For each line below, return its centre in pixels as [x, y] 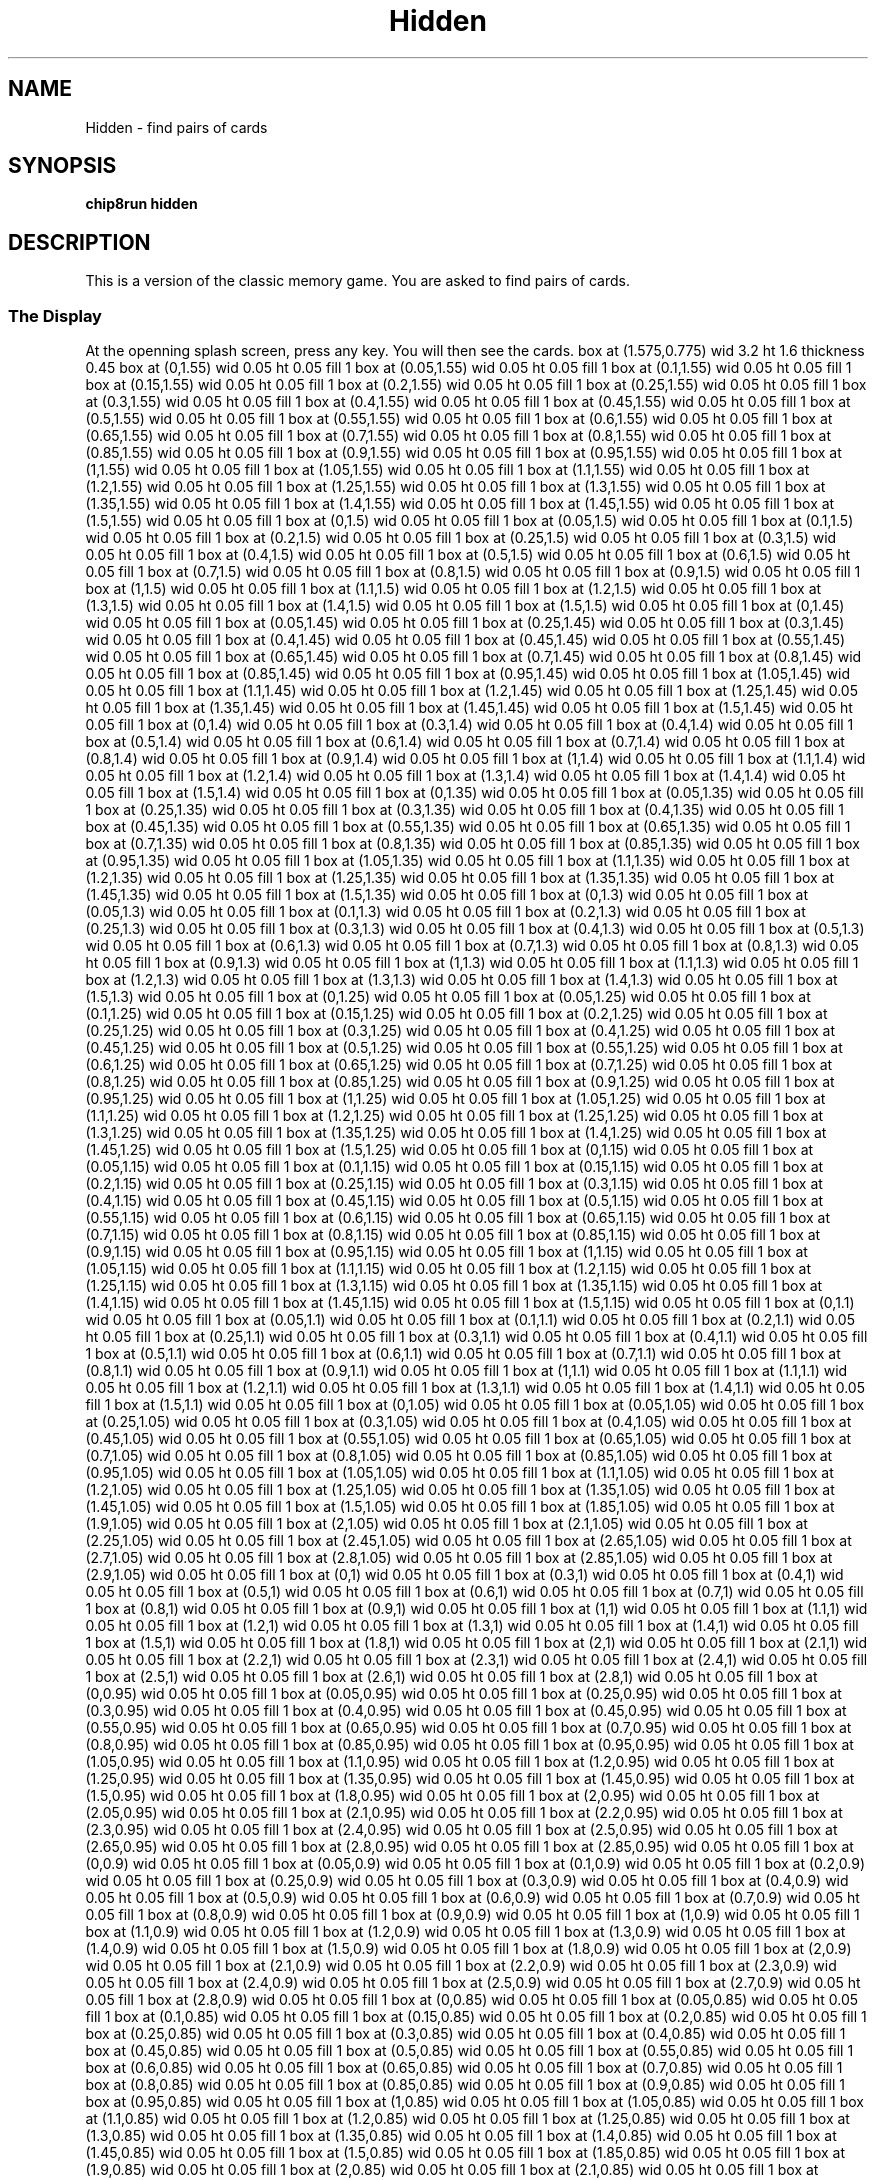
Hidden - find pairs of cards [176, 127]
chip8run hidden [141, 204]
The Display [55, 315]
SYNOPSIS [62, 166]
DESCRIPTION [79, 242]
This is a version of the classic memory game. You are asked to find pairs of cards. [357, 281]
